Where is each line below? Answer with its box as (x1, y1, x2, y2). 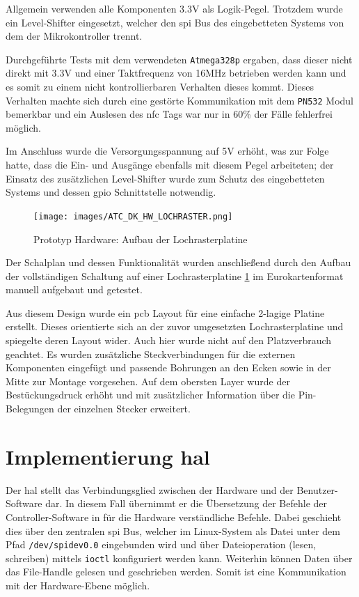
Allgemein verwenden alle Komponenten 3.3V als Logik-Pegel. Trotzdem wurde (6, 1, 343, 15)
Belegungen (6, 401, 54, 416)
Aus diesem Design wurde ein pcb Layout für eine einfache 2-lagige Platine (6, 305, 325, 320)
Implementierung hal (6, 442, 210, 470)
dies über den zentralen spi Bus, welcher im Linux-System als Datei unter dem (6, 523, 340, 538)
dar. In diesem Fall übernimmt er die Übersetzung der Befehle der (45, 496, 328, 511)
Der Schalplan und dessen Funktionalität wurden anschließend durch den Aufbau (6, 255, 351, 270)
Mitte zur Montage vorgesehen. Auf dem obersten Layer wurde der (6, 373, 290, 388)
